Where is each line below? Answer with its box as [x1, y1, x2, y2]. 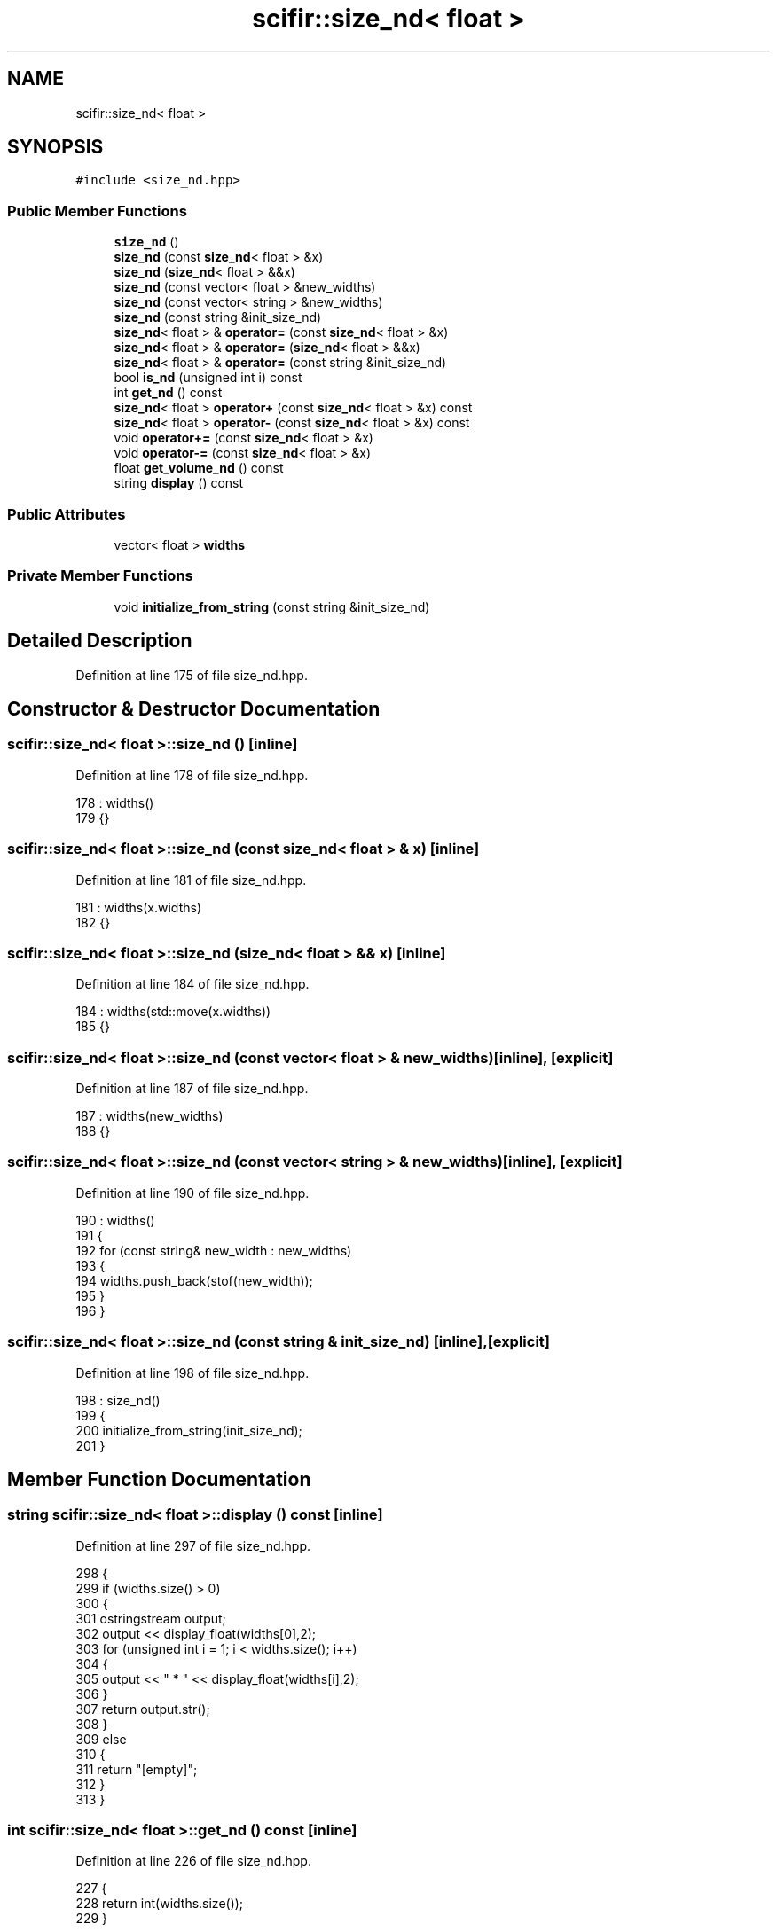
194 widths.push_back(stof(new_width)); [75, 1272, 313, 1288]
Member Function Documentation [7, 1467, 311, 1490]
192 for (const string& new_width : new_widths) [75, 1242, 352, 1258]
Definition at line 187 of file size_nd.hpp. [75, 1081, 309, 1096]
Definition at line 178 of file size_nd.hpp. [75, 767, 309, 783]
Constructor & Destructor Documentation [7, 697, 381, 720]
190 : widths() [75, 1212, 155, 1228]
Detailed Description [7, 630, 192, 653]
